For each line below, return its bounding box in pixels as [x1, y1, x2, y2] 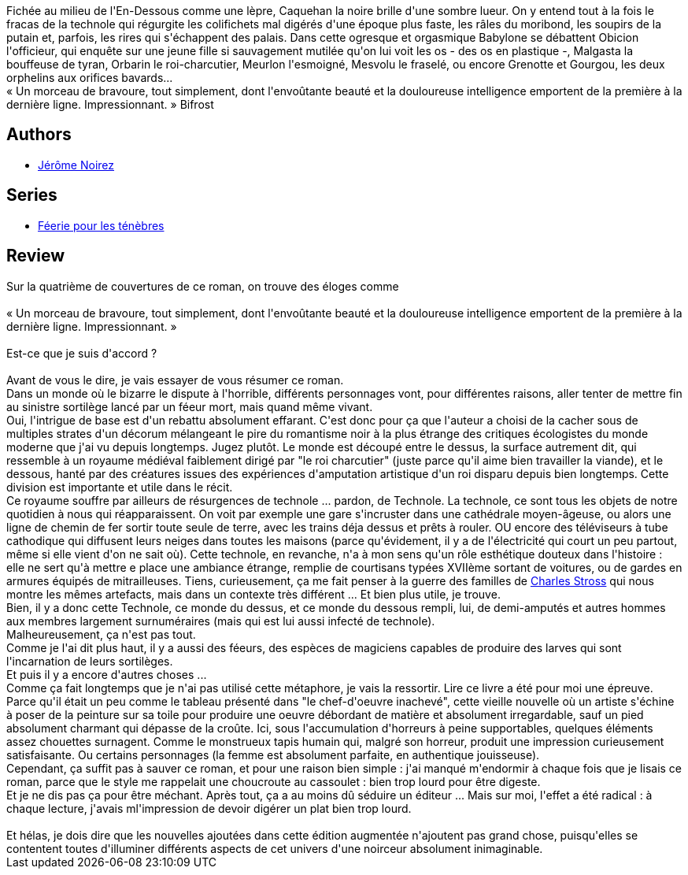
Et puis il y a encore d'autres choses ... [6, 667, 207, 681]
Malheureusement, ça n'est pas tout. [6, 627, 196, 641]
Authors [6, 124, 72, 145]
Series [6, 185, 57, 206]
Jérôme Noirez [38, 158, 115, 172]
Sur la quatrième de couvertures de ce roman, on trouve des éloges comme [6, 279, 399, 293]
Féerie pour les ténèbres [38, 218, 165, 232]
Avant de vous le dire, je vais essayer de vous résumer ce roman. [6, 373, 344, 387]
